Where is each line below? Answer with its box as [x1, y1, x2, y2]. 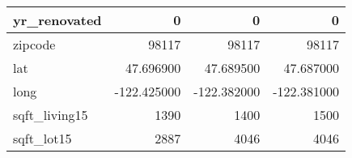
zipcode [13, 35, 56, 53]
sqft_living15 [13, 105, 88, 124]
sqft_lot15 [13, 129, 72, 147]
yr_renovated [13, 11, 102, 29]
